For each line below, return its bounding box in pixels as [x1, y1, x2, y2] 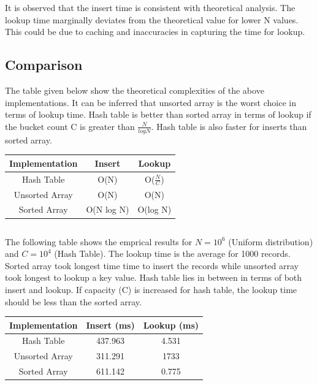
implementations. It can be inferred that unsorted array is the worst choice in [5, 96, 296, 109]
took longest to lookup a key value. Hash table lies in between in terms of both [5, 271, 302, 284]
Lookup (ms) [143, 318, 199, 331]
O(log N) [137, 203, 172, 216]
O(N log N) [86, 203, 129, 216]
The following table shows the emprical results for [5, 235, 193, 248]
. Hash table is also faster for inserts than [151, 120, 307, 132]
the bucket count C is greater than [5, 120, 135, 132]
